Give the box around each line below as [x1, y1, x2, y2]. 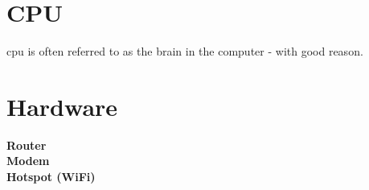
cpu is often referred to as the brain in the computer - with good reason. [6, 43, 363, 60]
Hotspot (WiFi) [6, 168, 96, 185]
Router [6, 136, 47, 153]
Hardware [6, 89, 118, 122]
